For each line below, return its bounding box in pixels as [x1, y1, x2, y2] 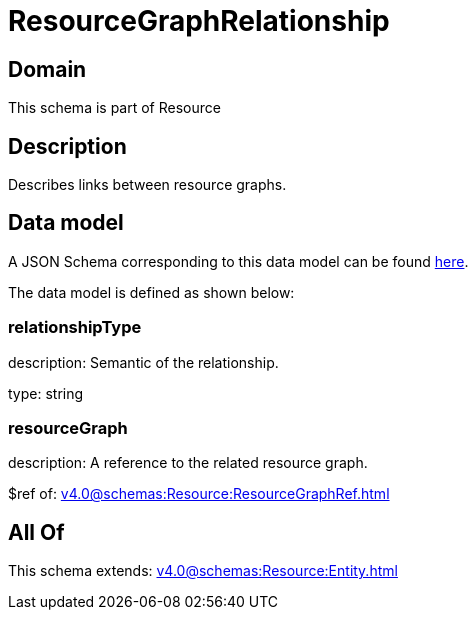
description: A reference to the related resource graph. [8, 454, 368, 472]
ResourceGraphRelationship [8, 4, 390, 38]
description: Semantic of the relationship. [8, 353, 279, 371]
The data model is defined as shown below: [8, 283, 295, 301]
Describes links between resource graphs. [8, 176, 287, 194]
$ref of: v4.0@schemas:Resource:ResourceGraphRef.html [8, 485, 390, 503]
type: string [8, 384, 84, 402]
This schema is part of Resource [8, 99, 221, 117]
